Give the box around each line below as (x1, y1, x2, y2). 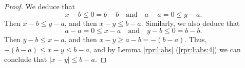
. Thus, (184, 34, 207, 45)
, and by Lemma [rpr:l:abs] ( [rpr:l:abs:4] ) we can (89, 44, 241, 54)
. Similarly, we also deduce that (141, 17, 240, 28)
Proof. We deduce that (4, 1, 75, 11)
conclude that (4, 54, 47, 64)
